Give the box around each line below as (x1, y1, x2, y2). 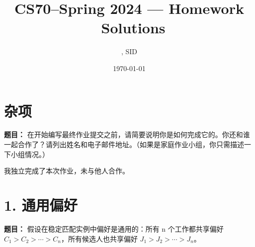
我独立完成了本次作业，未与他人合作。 (4, 165, 129, 176)
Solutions (101, 17, 166, 38)
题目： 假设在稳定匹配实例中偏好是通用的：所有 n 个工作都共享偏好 (4, 223, 224, 234)
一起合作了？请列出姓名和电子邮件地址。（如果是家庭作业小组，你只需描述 (4, 139, 244, 150)
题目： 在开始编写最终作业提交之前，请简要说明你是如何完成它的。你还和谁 (4, 129, 250, 140)
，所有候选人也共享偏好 (61, 233, 138, 244)
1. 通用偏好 (4, 195, 78, 215)
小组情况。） (10, 149, 49, 159)
